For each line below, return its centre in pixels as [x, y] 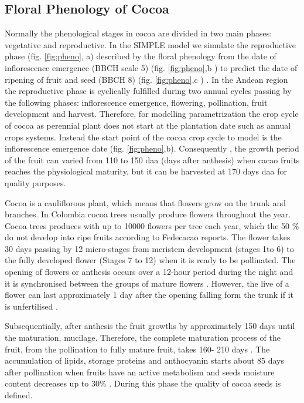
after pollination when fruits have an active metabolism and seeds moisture [140, 372]
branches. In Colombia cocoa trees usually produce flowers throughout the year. [148, 214]
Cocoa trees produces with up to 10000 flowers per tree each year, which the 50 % [152, 225]
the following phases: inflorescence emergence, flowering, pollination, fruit [136, 102]
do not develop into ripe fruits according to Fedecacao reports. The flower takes [148, 237]
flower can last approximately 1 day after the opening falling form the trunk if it [149, 295]
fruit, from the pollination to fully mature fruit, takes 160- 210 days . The [137, 349]
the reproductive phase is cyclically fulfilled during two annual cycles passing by [148, 91]
